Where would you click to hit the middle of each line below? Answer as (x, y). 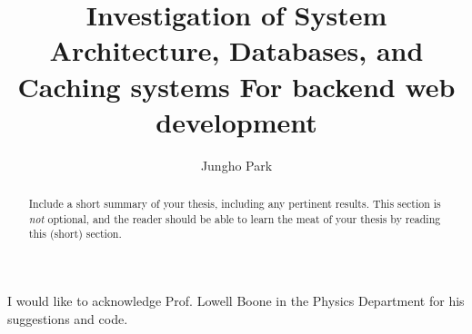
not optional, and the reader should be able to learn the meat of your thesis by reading (235, 218)
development (236, 121)
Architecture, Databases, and (236, 50)
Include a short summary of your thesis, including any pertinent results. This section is (235, 204)
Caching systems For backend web (236, 86)
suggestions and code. (68, 318)
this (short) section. (75, 234)
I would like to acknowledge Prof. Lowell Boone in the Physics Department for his (236, 301)
